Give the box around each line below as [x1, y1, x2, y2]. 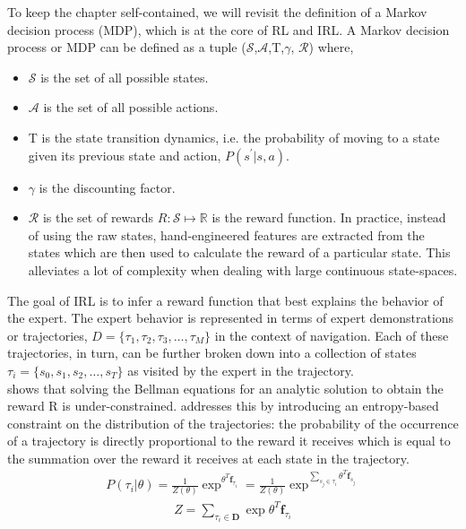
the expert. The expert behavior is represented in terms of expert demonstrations [7, 308, 454, 327]
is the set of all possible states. [40, 67, 209, 86]
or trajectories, [7, 325, 88, 344]
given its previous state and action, [28, 145, 221, 164]
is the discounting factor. [39, 178, 176, 196]
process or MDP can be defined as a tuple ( [7, 38, 246, 56]
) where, [308, 38, 354, 56]
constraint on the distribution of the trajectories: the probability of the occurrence [7, 413, 459, 432]
